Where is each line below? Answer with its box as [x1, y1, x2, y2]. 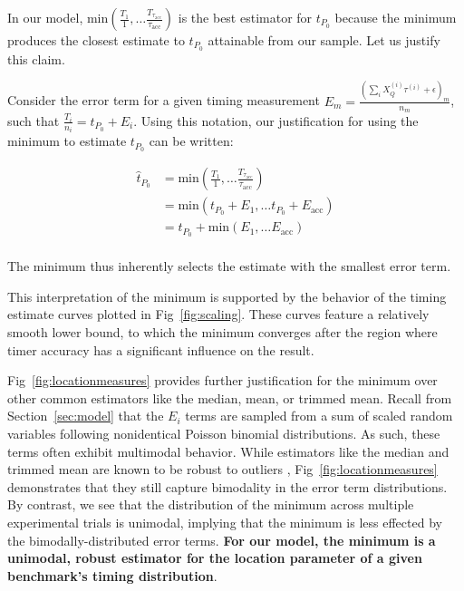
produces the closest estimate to [7, 31, 185, 49]
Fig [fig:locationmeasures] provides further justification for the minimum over [7, 371, 438, 390]
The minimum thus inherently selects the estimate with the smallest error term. [7, 257, 451, 276]
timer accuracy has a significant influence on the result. [7, 340, 314, 359]
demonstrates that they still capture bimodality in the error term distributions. [7, 477, 448, 496]
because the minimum [334, 8, 457, 26]
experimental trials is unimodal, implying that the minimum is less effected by [7, 512, 442, 531]
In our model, [7, 8, 83, 26]
